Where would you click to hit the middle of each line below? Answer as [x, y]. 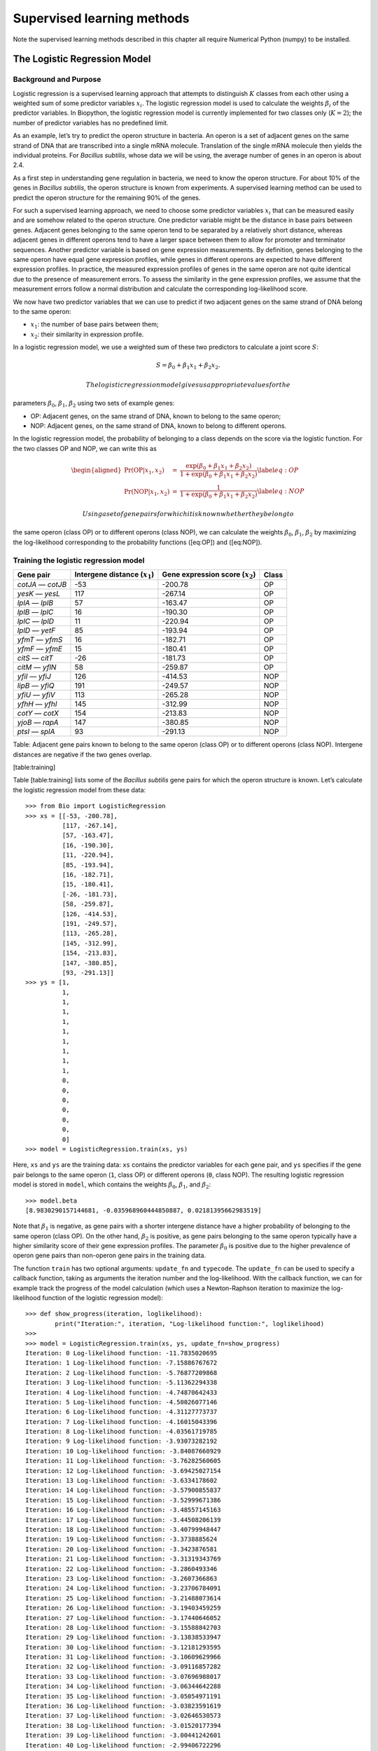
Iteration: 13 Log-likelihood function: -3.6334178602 [121, 1481]
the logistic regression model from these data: [79, 790]
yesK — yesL [39, 594]
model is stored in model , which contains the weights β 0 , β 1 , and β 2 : [112, 1185]
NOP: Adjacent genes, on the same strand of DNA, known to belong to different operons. [159, 425]
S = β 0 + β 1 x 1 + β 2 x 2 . [188, 366]
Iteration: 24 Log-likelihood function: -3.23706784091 [123, 1589]
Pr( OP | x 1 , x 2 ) [144, 471]
